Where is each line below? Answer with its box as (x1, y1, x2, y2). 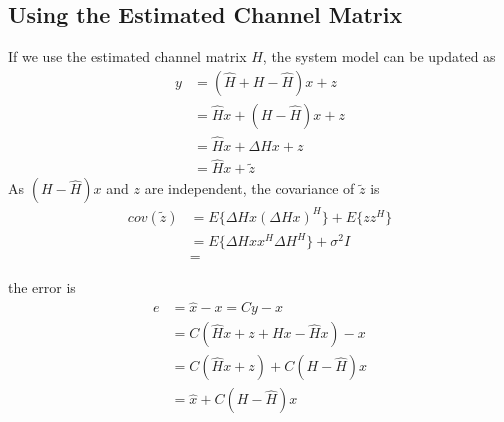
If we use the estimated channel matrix (8, 46, 247, 67)
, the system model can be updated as (262, 46, 496, 67)
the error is (8, 277, 76, 298)
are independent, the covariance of (144, 178, 355, 199)
